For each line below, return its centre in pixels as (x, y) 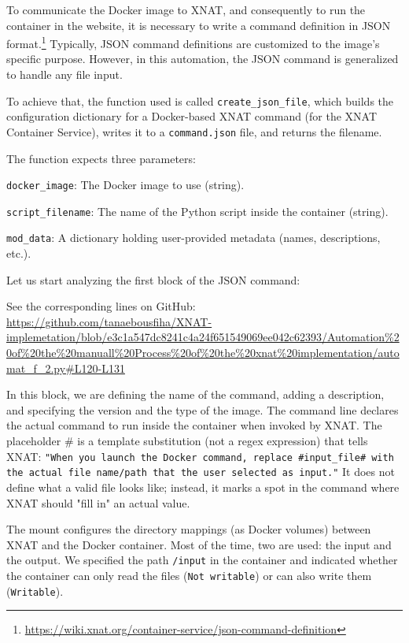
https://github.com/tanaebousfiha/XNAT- (109, 321)
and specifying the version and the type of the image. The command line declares (203, 409)
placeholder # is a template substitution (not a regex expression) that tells (187, 441)
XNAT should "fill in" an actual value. (98, 502)
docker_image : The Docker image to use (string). (125, 185)
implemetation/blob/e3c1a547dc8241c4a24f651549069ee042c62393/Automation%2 (203, 337)
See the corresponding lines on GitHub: (101, 306)
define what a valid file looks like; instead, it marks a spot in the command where (203, 487)
